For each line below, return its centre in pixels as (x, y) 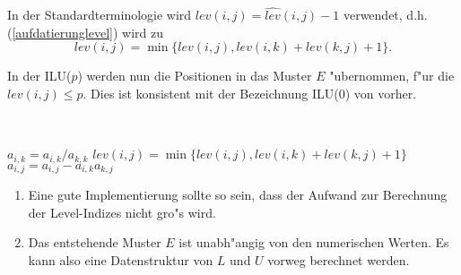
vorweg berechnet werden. (339, 259)
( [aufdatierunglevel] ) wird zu (85, 32)
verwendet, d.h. (385, 15)
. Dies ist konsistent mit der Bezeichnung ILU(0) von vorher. (250, 93)
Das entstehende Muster (95, 242)
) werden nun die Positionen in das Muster (195, 76)
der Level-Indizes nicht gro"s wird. (122, 212)
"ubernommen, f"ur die (392, 76)
